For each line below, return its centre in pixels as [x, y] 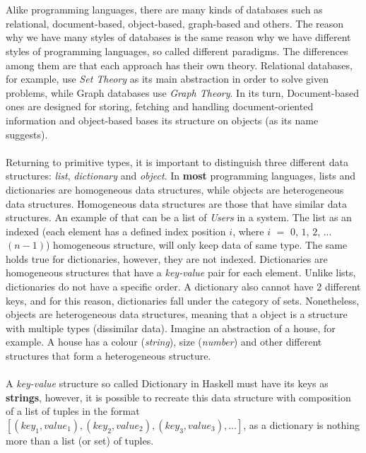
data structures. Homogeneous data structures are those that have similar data [176, 203]
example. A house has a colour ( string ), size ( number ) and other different [164, 342]
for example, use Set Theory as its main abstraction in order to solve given [167, 79]
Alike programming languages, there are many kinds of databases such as [164, 10]
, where [248, 231]
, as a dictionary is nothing [301, 425]
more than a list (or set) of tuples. [80, 440]
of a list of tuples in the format [73, 411]
